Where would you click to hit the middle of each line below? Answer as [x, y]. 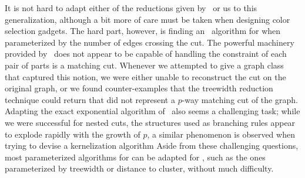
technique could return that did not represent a [90, 99]
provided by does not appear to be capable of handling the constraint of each [146, 54]
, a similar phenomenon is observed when [221, 134]
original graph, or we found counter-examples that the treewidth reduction [139, 88]
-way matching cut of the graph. [240, 99]
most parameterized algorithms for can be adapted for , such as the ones [135, 157]
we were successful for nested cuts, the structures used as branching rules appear [150, 122]
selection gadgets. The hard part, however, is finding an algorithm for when [143, 31]
